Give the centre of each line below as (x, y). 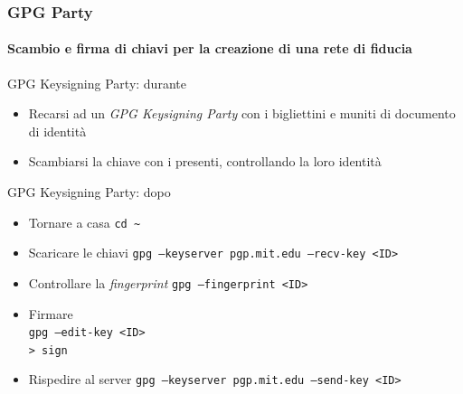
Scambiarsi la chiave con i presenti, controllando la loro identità (205, 161)
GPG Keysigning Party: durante (97, 83)
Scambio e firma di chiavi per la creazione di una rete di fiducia (210, 48)
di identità (57, 131)
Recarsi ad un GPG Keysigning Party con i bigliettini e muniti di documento (242, 113)
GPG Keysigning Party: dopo (89, 192)
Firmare (51, 313)
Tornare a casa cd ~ (85, 222)
